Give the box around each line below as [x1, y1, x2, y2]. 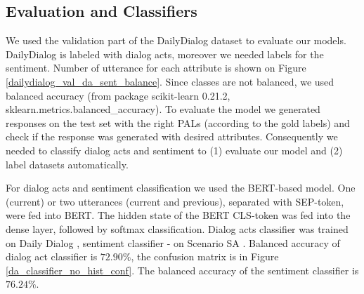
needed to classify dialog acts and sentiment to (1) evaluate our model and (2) [6, 142, 343, 157]
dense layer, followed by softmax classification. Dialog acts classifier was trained [6, 221, 349, 236]
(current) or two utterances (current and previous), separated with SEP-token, [6, 194, 344, 208]
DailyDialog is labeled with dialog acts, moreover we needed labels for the [6, 46, 324, 61]
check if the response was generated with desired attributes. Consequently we [6, 129, 338, 144]
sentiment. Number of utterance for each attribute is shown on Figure [6, 60, 306, 75]
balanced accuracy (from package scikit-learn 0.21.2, [6, 88, 230, 102]
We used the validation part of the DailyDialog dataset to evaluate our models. [6, 33, 346, 48]
